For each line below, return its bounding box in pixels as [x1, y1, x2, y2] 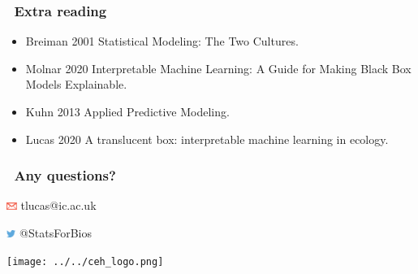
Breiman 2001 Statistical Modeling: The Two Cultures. [25, 33, 299, 50]
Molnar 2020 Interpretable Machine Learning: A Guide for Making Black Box [25, 59, 412, 76]
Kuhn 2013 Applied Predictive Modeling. [25, 103, 230, 120]
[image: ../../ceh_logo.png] [6, 255, 164, 267]
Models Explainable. [25, 76, 127, 93]
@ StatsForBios [19, 224, 92, 241]
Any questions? [14, 165, 116, 185]
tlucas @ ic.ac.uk [20, 197, 97, 214]
